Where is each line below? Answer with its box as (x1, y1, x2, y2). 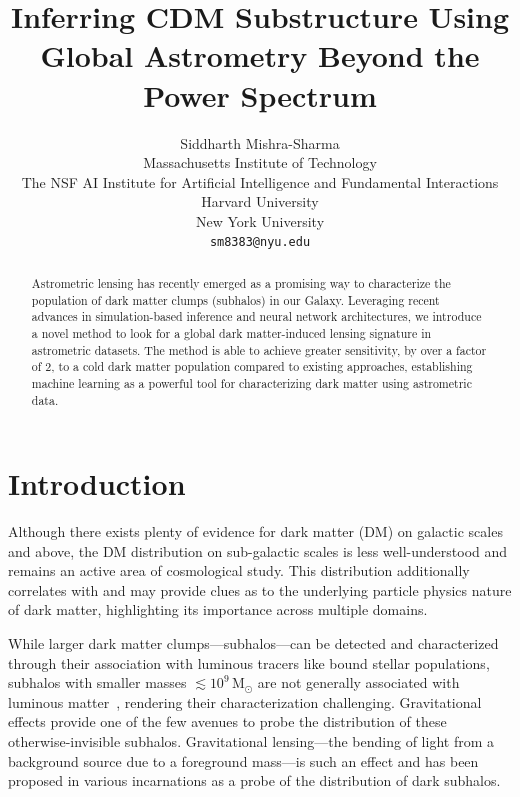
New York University (195, 210, 325, 231)
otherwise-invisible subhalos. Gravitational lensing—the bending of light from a (8, 731, 494, 752)
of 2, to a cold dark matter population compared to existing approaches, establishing (31, 358, 473, 375)
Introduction (8, 463, 186, 504)
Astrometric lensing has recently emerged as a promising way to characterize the (31, 274, 451, 291)
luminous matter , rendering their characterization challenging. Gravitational (8, 691, 482, 712)
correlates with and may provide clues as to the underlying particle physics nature (8, 579, 512, 600)
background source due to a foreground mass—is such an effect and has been (8, 750, 479, 771)
